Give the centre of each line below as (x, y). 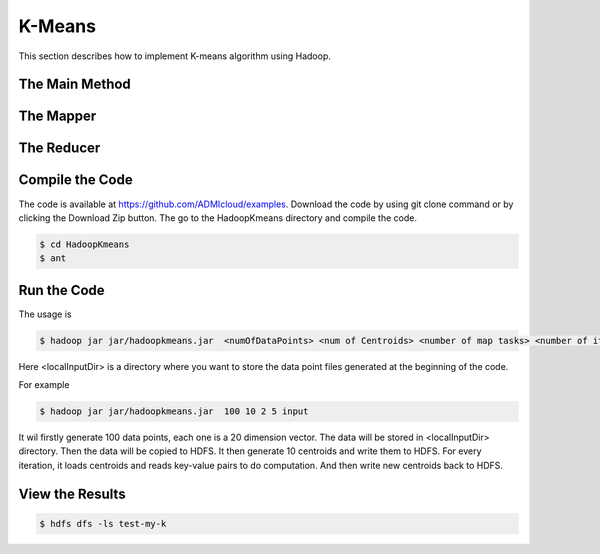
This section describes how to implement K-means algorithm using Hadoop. (175, 56)
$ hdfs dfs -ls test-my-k (103, 523)
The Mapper (57, 116)
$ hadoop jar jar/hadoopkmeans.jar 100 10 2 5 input (174, 411)
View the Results (72, 493)
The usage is (45, 314)
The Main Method (75, 84)
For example (44, 385)
